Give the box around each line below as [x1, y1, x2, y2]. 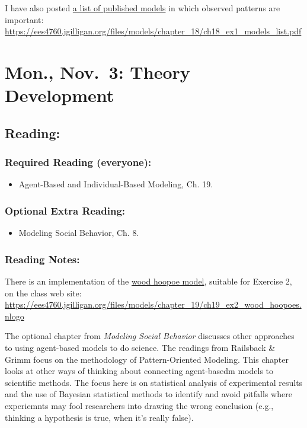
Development [5, 83, 114, 107]
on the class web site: [5, 286, 82, 299]
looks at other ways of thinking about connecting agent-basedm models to [5, 365, 274, 377]
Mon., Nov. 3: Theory [5, 59, 190, 84]
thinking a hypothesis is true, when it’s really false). [5, 411, 194, 423]
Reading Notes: [5, 251, 80, 266]
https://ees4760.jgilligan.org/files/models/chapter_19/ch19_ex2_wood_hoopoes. [5, 298, 302, 311]
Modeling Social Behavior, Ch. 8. [18, 226, 139, 239]
